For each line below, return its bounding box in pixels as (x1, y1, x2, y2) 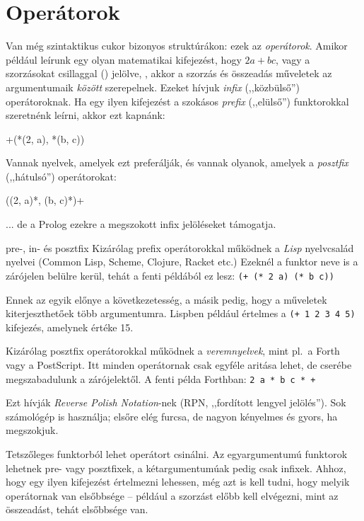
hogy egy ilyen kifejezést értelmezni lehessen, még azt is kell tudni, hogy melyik (6, 474, 350, 489)
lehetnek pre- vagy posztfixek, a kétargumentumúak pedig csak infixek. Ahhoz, (6, 460, 346, 475)
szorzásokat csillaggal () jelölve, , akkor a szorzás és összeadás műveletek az (6, 66, 332, 81)
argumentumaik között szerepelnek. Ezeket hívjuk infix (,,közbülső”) (6, 79, 300, 94)
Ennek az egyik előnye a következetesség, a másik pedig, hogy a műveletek (6, 292, 327, 307)
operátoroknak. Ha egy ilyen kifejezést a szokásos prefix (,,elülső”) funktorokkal (6, 93, 349, 108)
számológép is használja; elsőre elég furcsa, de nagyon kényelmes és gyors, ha (6, 408, 338, 423)
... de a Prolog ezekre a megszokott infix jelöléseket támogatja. (6, 217, 276, 231)
